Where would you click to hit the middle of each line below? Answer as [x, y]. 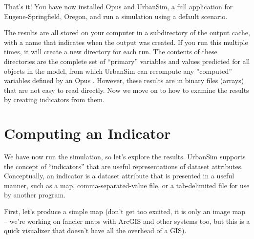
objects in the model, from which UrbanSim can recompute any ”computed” [118, 71]
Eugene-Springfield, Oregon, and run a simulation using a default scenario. [116, 16]
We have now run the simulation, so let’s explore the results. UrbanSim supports [125, 157]
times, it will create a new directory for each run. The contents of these [111, 52]
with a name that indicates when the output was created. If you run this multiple [126, 42]
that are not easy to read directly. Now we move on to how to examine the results [127, 90]
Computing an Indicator [87, 133]
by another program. [35, 195]
